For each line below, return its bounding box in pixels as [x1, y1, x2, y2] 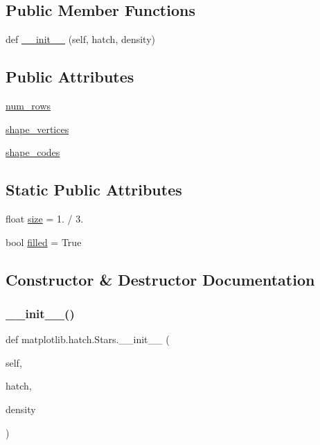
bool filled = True [6, 234, 82, 249]
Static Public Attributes [6, 179, 182, 200]
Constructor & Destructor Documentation [6, 268, 315, 290]
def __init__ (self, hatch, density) [6, 32, 156, 46]
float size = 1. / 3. [6, 211, 84, 225]
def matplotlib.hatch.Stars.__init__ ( [6, 332, 170, 347]
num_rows [6, 98, 51, 112]
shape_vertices [6, 121, 69, 136]
